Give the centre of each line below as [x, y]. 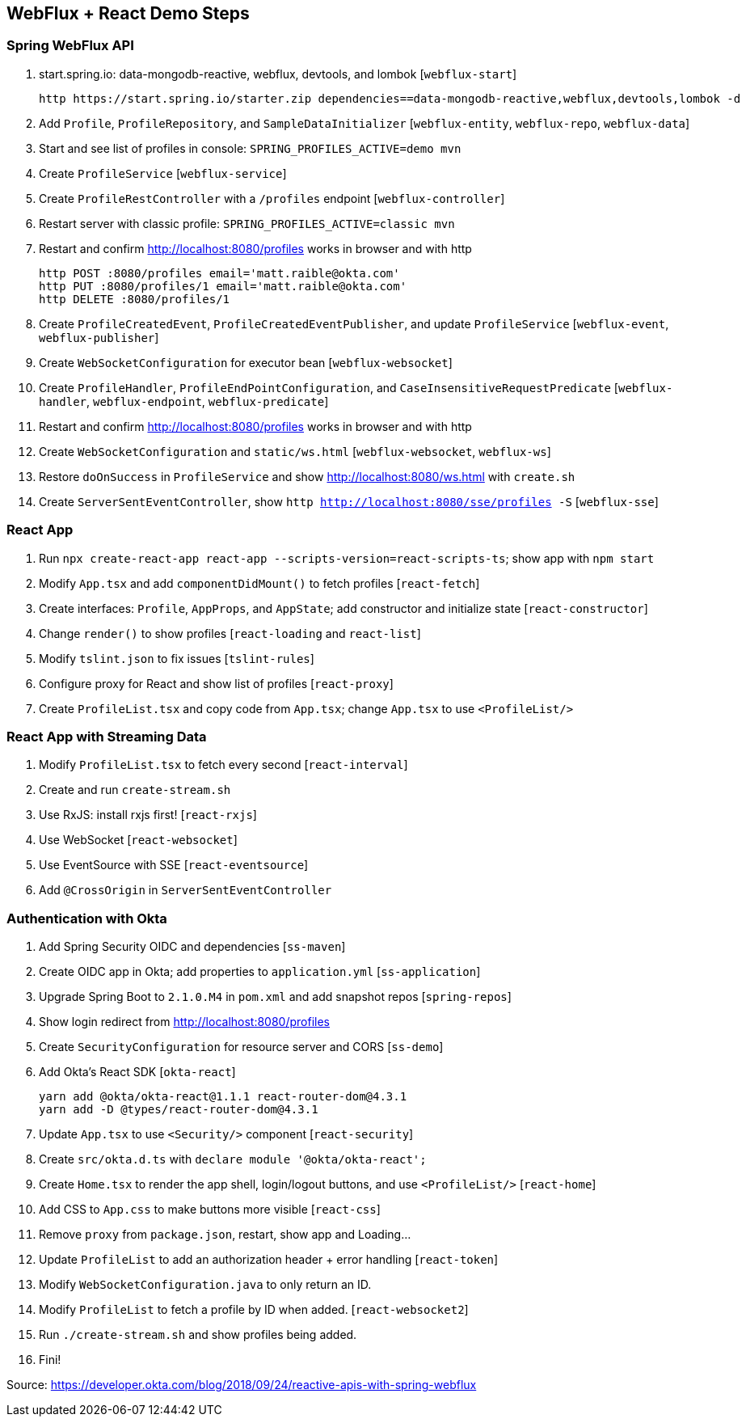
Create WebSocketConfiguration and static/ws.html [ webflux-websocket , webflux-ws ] [295, 451]
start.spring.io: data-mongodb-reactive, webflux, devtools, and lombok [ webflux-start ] [278, 74]
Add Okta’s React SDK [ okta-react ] [137, 1072]
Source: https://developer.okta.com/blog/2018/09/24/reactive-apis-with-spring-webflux [242, 1385]
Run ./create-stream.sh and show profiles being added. [198, 1335]
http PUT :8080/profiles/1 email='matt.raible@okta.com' [223, 286]
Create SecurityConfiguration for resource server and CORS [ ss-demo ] [241, 1047]
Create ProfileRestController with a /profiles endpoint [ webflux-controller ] [272, 198]
